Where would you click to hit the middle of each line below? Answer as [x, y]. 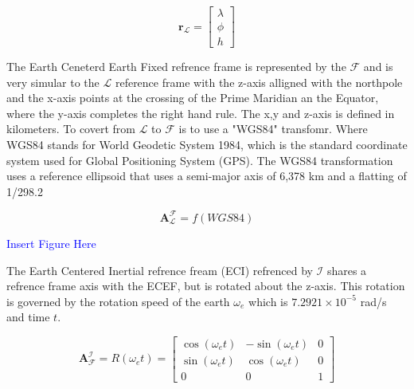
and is [378, 67]
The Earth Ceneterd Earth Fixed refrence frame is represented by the [176, 67]
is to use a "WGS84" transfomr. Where [273, 129]
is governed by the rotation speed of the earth [118, 301]
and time [28, 317]
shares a [347, 270]
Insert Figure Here [51, 243]
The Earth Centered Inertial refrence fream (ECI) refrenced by [160, 270]
